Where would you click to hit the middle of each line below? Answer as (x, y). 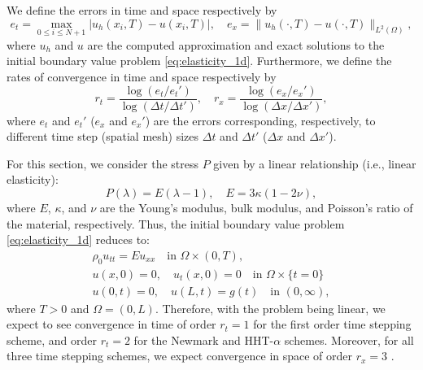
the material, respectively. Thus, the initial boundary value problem (176, 223)
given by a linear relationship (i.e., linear (315, 163)
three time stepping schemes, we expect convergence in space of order (180, 356)
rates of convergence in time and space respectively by (142, 76)
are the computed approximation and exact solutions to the (236, 44)
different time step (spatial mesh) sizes (103, 136)
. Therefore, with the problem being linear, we (270, 308)
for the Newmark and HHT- (204, 340)
